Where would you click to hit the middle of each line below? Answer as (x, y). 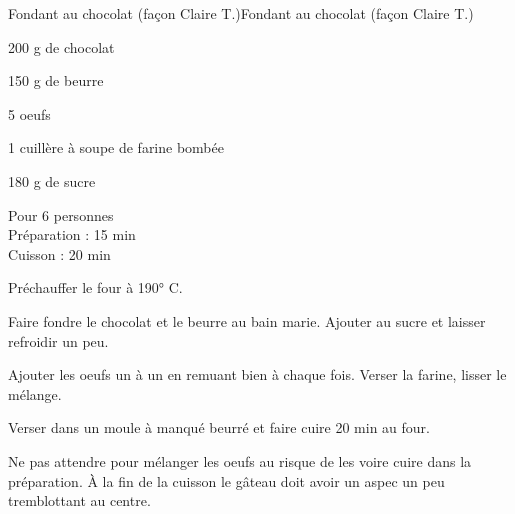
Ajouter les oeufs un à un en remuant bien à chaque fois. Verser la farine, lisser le (257, 374)
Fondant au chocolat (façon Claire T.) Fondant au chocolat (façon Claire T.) (241, 13)
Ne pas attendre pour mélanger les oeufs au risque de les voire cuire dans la (240, 460)
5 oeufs (29, 113)
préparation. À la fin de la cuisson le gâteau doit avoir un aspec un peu (226, 480)
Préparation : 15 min (72, 234)
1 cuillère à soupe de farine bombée (116, 147)
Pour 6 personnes (61, 214)
